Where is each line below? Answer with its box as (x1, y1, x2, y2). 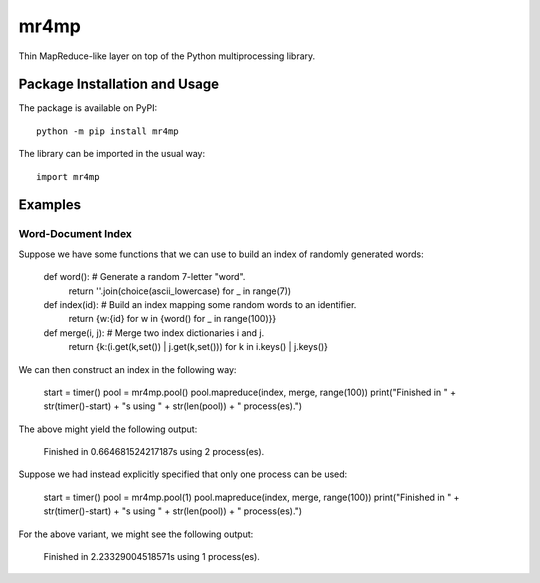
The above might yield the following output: (18, 423, 198, 435)
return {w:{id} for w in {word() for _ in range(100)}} (68, 313, 277, 325)
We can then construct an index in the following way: (18, 363, 237, 375)
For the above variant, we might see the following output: (18, 528, 254, 540)
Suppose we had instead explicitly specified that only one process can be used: (18, 468, 348, 480)
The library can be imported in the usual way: (18, 148, 206, 160)
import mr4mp (36, 171, 100, 182)
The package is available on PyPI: (18, 102, 158, 114)
